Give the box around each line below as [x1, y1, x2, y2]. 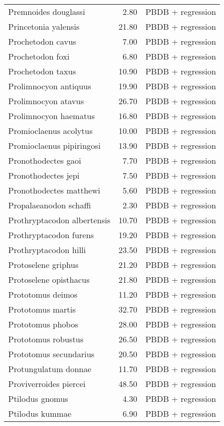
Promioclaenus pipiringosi [8, 140, 101, 151]
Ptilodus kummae [8, 408, 71, 419]
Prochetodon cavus [8, 35, 76, 47]
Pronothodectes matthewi [8, 184, 100, 196]
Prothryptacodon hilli [8, 244, 86, 256]
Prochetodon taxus [8, 65, 76, 77]
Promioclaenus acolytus [8, 125, 93, 137]
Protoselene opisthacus [8, 274, 90, 285]
